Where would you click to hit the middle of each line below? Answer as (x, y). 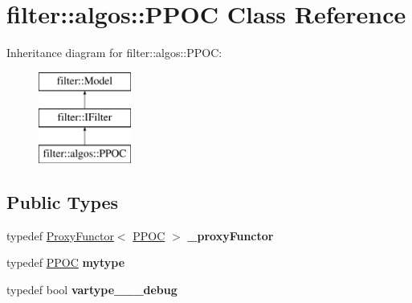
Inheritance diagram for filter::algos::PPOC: (114, 53)
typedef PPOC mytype (66, 262)
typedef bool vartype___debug (92, 290)
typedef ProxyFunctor (60, 235)
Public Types (63, 202)
